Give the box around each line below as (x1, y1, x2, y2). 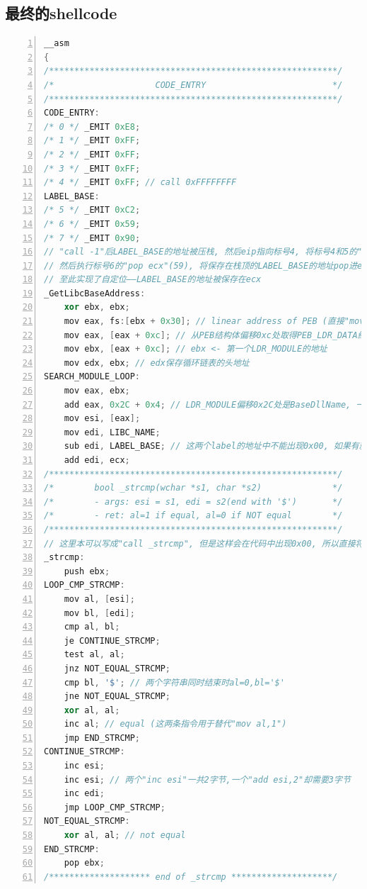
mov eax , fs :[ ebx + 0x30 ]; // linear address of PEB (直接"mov (64, 316, 365, 327)
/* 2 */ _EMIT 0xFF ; (44, 149, 141, 160)
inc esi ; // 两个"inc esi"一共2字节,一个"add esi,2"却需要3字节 (64, 774, 351, 785)
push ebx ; (64, 566, 110, 576)
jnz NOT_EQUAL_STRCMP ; (64, 663, 170, 673)
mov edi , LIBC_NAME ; (64, 427, 161, 437)
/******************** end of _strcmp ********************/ (44, 871, 338, 882)
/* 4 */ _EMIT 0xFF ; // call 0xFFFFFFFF (44, 177, 237, 188)
